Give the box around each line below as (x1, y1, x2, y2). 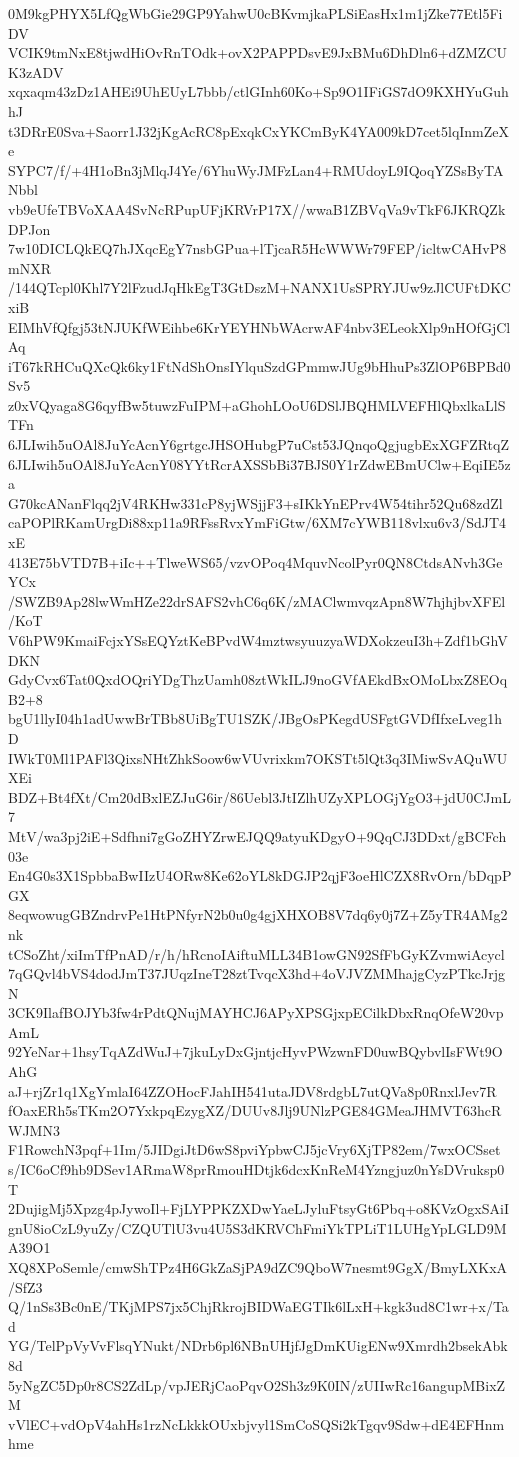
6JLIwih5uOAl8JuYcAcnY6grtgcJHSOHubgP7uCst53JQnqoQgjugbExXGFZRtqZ (8, 434, 510, 455)
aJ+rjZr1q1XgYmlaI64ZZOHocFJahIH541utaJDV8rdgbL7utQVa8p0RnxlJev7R (8, 1080, 497, 1101)
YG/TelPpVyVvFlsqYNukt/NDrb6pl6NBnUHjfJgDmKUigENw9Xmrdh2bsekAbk (8, 1335, 508, 1356)
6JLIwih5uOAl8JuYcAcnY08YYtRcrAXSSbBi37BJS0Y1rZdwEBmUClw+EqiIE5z (8, 453, 511, 474)
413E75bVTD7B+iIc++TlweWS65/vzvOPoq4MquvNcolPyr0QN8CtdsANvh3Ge (8, 551, 503, 572)
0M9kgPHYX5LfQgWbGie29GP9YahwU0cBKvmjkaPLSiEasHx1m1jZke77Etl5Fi (8, 3, 503, 23)
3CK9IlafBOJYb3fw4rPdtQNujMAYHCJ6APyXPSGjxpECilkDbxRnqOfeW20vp (8, 1002, 504, 1023)
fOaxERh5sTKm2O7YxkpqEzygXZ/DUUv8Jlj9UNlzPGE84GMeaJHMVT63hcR (8, 1100, 502, 1121)
